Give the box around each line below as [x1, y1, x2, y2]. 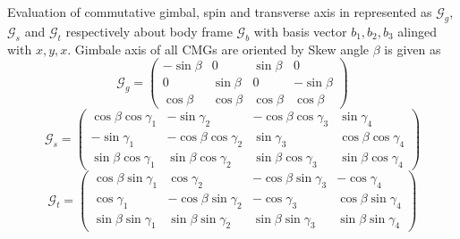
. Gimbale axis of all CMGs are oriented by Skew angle [67, 39, 370, 58]
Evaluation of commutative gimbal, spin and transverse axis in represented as [7, 3, 432, 21]
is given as [384, 39, 441, 58]
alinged [397, 21, 437, 40]
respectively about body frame [65, 21, 233, 40]
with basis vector [253, 21, 347, 40]
